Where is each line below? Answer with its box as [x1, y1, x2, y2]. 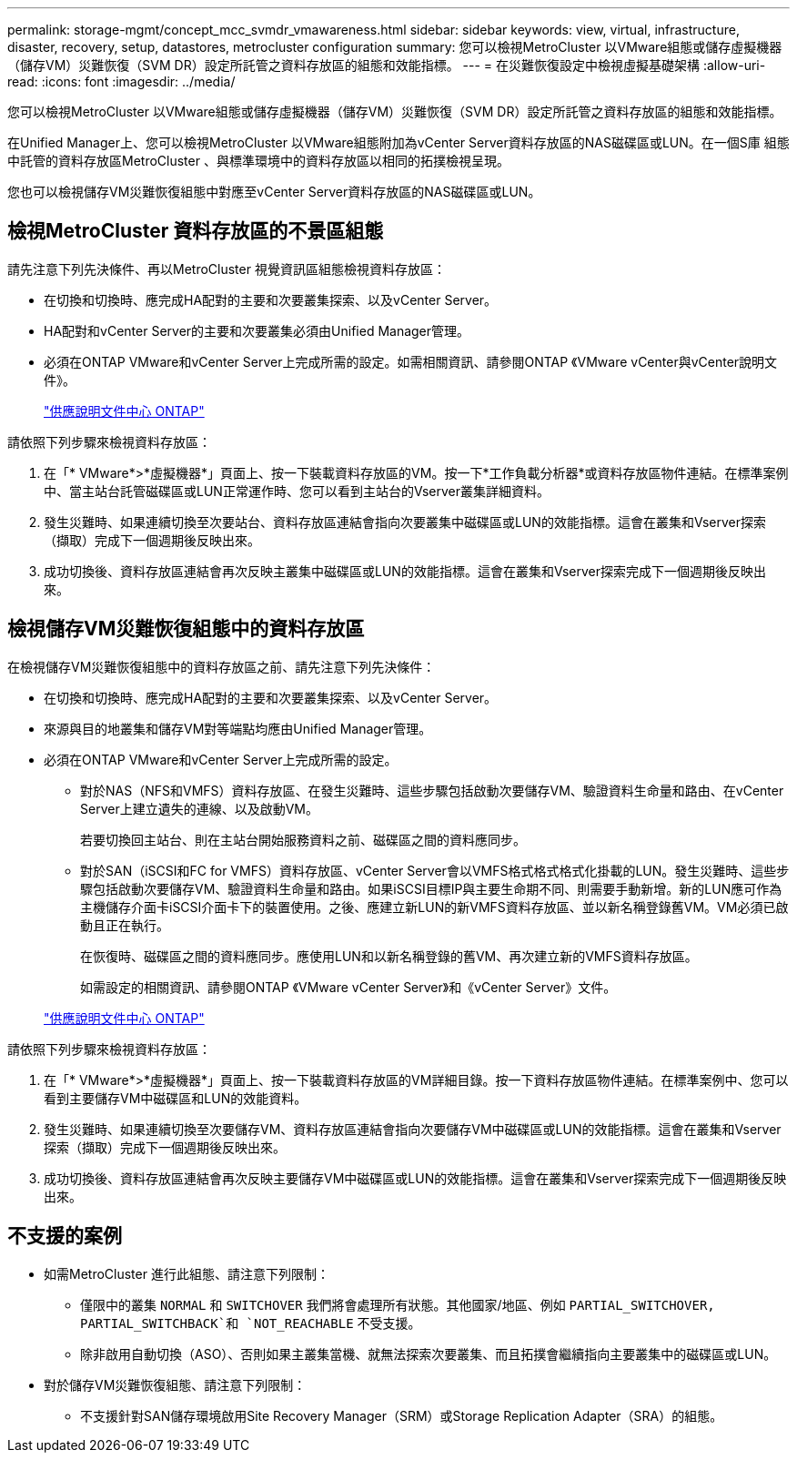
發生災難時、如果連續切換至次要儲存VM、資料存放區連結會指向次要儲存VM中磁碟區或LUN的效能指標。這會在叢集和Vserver [44, 1120, 782, 1137]
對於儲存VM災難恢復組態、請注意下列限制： [44, 1376, 307, 1393]
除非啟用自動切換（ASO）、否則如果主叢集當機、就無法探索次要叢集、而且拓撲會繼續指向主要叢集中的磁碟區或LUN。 [80, 1345, 777, 1362]
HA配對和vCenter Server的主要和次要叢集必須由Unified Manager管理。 [44, 322, 470, 339]
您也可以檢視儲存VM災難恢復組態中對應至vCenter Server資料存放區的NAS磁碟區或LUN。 [7, 184, 541, 199]
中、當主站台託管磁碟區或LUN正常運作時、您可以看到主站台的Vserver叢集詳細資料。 [44, 482, 550, 499]
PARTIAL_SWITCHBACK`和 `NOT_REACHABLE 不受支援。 [80, 1314, 421, 1331]
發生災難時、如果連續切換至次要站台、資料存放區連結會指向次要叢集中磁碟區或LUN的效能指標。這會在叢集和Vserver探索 [44, 513, 766, 530]
